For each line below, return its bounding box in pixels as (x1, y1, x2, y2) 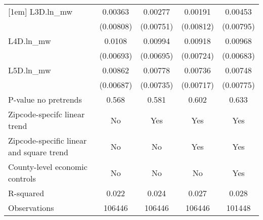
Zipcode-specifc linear (8, 108, 85, 120)
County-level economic (8, 161, 87, 172)
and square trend (8, 146, 68, 158)
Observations (8, 202, 54, 213)
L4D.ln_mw (8, 35, 51, 47)
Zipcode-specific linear (8, 135, 87, 146)
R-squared (8, 187, 45, 199)
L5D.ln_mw (8, 64, 51, 76)
